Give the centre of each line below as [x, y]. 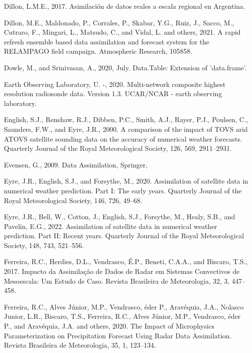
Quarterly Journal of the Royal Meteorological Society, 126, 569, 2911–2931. [118, 148]
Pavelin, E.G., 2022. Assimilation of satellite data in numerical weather [111, 226]
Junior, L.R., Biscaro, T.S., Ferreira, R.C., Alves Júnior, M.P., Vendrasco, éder [122, 316]
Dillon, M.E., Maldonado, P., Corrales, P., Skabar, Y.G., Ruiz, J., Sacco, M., [119, 22]
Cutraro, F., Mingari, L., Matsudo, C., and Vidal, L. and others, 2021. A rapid [122, 32]
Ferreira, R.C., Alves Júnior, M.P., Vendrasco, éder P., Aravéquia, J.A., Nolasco [124, 306]
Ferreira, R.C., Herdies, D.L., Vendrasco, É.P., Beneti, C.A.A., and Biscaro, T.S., [126, 261]
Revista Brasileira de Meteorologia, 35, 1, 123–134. [80, 345]
